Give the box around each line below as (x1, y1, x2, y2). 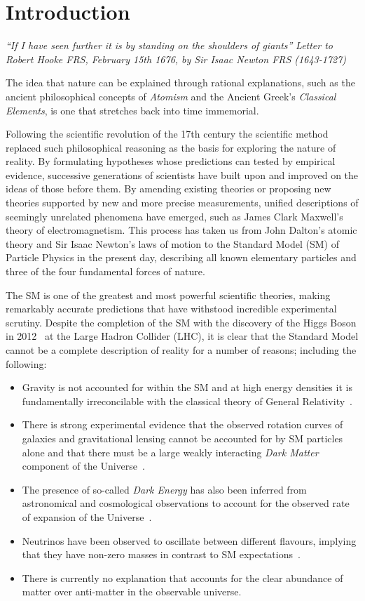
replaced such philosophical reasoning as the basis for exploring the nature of (6, 140, 336, 154)
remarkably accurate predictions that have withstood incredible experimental (6, 301, 337, 316)
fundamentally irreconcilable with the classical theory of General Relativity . (22, 393, 352, 408)
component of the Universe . (22, 458, 145, 473)
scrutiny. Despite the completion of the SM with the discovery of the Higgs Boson (6, 315, 357, 329)
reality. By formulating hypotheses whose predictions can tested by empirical (6, 154, 336, 169)
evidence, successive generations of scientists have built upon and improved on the (6, 167, 359, 182)
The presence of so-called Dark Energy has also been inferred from (22, 482, 307, 496)
